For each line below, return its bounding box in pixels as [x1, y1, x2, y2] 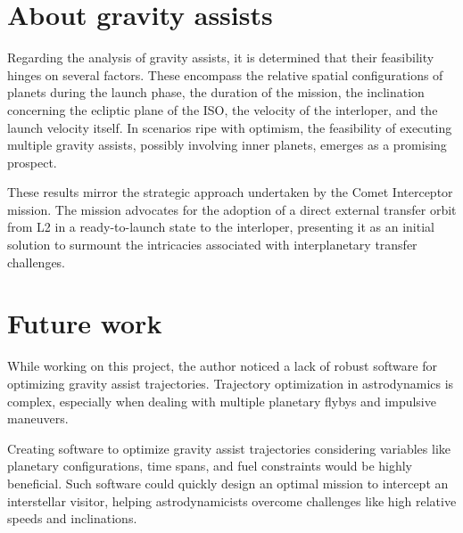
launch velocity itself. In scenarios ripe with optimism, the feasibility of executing [7, 118, 452, 136]
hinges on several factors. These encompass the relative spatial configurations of [7, 65, 443, 84]
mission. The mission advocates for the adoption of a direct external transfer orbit [7, 200, 457, 218]
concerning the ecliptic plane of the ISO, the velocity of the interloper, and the [7, 100, 438, 119]
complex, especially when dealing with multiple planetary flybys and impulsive [7, 391, 436, 410]
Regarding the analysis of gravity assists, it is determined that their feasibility [7, 48, 434, 67]
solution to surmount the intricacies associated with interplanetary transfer [7, 235, 418, 254]
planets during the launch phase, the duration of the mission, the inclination [7, 83, 425, 102]
